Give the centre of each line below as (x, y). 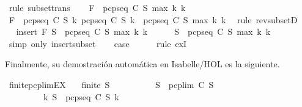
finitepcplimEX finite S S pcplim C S (111, 84)
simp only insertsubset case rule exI (98, 43)
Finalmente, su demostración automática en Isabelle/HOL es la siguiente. (142, 64)
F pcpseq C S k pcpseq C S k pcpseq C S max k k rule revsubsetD (153, 19)
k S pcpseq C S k (81, 96)
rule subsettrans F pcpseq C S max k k (97, 7)
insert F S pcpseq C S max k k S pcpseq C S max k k (143, 31)
